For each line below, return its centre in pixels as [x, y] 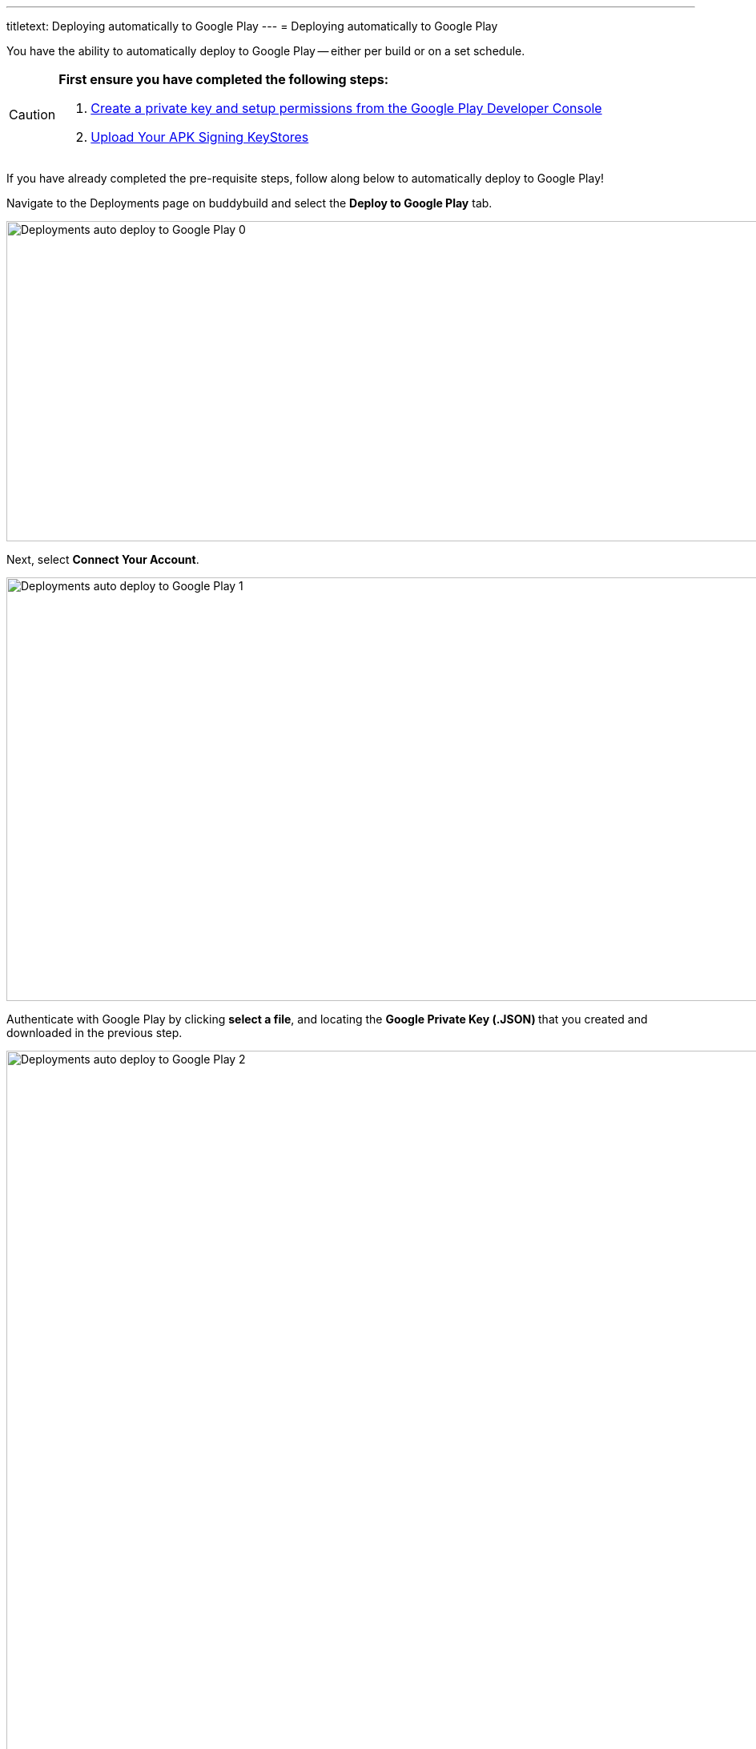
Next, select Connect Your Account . [103, 559]
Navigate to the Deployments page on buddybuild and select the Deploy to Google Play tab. [249, 203]
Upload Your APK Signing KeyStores [200, 137]
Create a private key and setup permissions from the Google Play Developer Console [346, 108]
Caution [32, 115]
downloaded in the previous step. [94, 1033]
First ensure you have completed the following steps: [224, 79]
